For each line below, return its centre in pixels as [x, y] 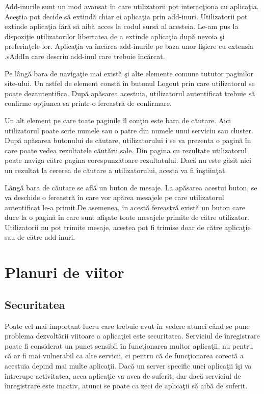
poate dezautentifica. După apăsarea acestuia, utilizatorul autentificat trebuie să [130, 93]
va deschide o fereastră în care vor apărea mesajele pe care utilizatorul [114, 197]
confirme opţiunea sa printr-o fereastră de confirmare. [88, 103]
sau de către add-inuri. [40, 237]
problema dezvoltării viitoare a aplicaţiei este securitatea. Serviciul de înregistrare [132, 336]
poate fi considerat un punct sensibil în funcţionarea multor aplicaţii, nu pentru [129, 345]
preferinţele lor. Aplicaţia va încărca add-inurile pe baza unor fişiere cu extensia [129, 46]
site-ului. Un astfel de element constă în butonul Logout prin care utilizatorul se [130, 83]
